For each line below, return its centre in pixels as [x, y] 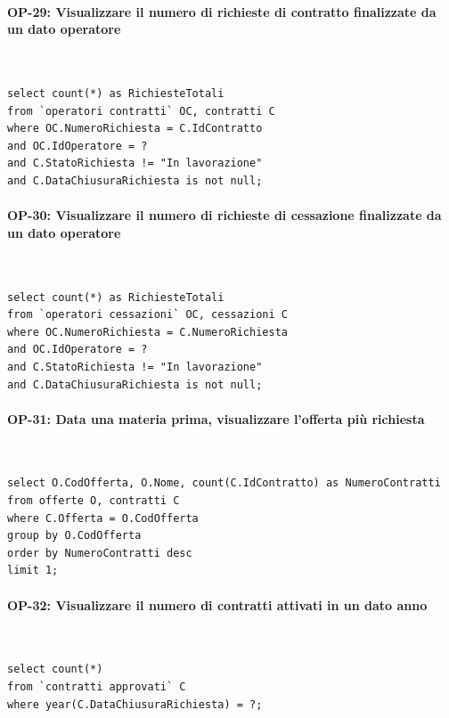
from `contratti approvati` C [97, 687]
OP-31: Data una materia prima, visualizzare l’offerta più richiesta [216, 418]
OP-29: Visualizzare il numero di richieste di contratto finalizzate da [222, 11]
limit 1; [33, 571]
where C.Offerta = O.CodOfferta [103, 518]
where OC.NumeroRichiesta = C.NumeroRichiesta [147, 332]
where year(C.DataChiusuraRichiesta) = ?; [135, 704]
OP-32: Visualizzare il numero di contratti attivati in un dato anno [217, 604]
